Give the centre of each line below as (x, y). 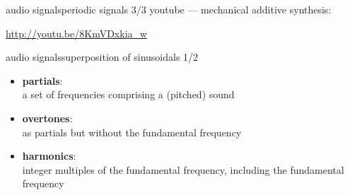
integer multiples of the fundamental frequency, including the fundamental (183, 169)
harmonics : (49, 156)
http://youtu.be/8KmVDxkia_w (77, 33)
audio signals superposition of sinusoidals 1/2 (102, 57)
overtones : (47, 118)
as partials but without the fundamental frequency (132, 132)
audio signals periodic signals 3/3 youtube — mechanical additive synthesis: (169, 9)
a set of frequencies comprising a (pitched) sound (128, 94)
